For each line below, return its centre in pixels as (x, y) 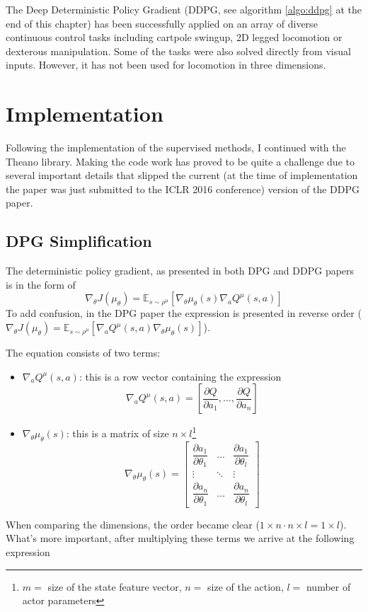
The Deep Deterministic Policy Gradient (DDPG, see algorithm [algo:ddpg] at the (184, 9)
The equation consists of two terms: (83, 353)
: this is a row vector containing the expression (180, 376)
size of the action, (246, 586)
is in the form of (41, 284)
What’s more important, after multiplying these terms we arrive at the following (180, 538)
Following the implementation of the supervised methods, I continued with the (176, 148)
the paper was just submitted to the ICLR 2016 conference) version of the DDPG (183, 189)
